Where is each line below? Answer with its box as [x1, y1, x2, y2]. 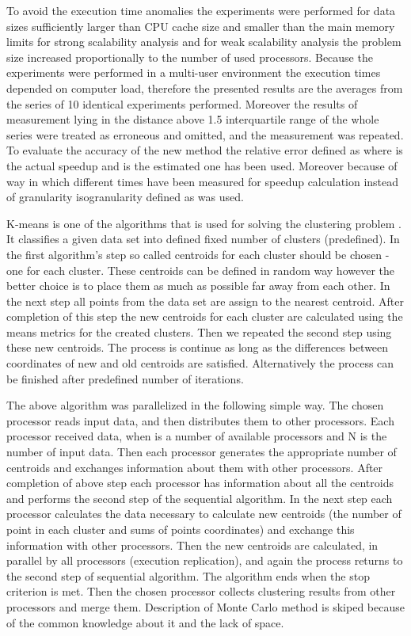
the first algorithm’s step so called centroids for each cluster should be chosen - [6, 246, 390, 262]
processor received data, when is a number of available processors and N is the [6, 428, 387, 444]
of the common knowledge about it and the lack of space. [6, 614, 284, 630]
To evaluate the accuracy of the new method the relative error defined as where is [6, 142, 403, 158]
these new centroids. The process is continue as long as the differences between [6, 339, 389, 356]
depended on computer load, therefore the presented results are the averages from [6, 79, 403, 96]
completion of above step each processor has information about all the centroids [6, 474, 394, 491]
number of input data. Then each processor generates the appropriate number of [6, 444, 397, 460]
